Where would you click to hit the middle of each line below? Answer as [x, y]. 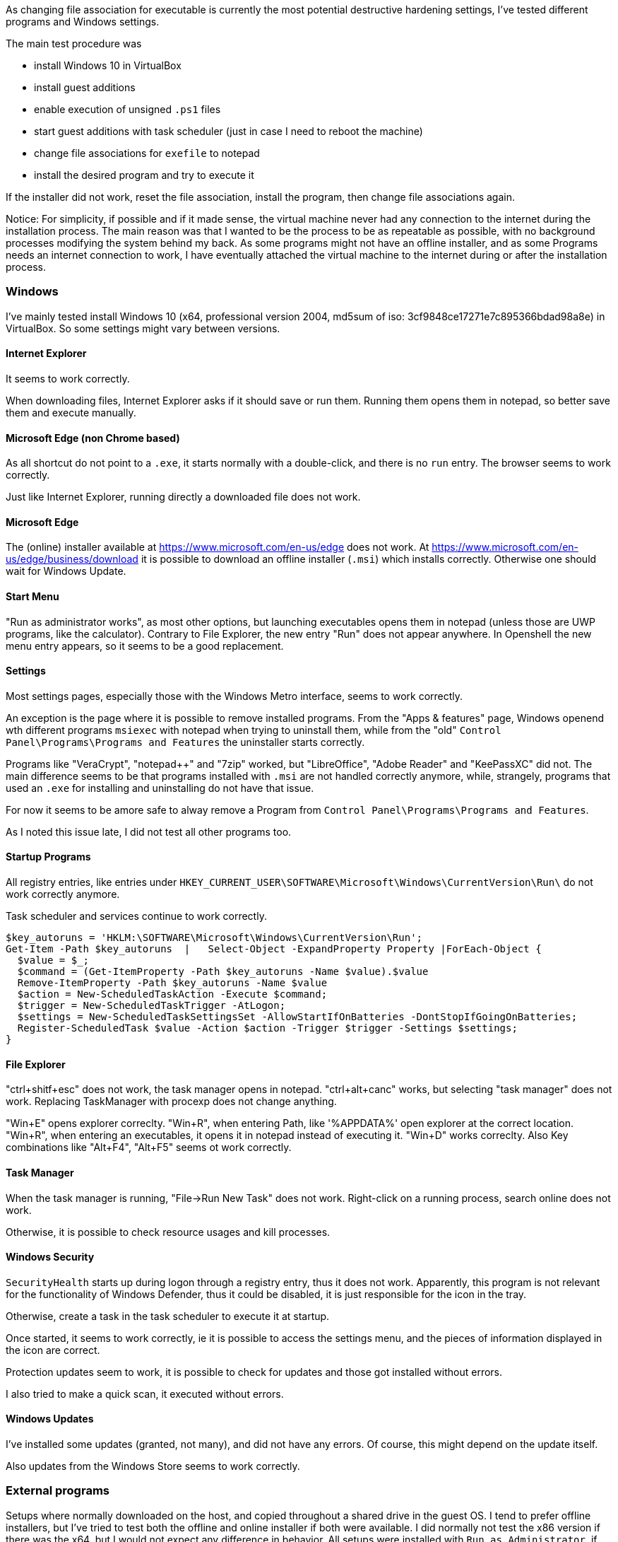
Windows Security [50, 1257]
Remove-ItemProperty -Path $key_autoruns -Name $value [172, 983]
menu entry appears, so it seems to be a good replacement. [145, 646]
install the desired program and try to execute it [144, 175]
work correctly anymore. [63, 894]
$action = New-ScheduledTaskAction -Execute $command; [172, 994]
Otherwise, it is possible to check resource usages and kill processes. [168, 1232]
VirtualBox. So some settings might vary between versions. [143, 328]
